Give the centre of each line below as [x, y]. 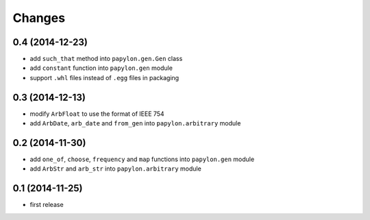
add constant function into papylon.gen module [101, 68]
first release [47, 205]
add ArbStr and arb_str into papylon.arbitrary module [115, 169]
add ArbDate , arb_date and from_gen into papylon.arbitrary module [135, 123]
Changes [39, 18]
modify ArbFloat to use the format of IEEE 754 [97, 114]
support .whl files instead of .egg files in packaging [104, 77]
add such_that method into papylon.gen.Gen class [106, 59]
